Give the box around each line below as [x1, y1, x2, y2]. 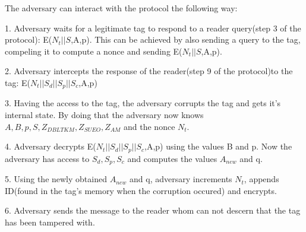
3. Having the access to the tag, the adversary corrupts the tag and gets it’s [5, 97, 281, 109]
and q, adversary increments [130, 173, 232, 185]
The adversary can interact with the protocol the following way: [5, 2, 238, 14]
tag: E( [5, 76, 30, 88]
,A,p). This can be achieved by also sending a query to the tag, [71, 33, 301, 46]
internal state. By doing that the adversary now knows [5, 109, 204, 121]
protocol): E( [5, 33, 52, 46]
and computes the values [127, 152, 217, 164]
